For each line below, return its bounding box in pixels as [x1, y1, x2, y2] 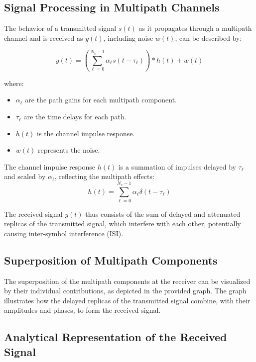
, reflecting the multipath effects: [54, 171, 154, 181]
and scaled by [4, 171, 46, 181]
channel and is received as [4, 32, 83, 43]
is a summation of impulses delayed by [118, 161, 236, 172]
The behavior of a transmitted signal [4, 23, 117, 33]
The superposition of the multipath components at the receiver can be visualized [4, 275, 251, 286]
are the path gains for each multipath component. [25, 94, 177, 105]
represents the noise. [38, 145, 100, 155]
